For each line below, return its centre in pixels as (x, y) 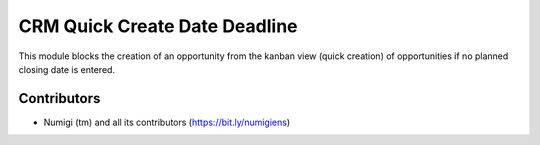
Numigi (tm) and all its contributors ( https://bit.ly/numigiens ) (167, 122)
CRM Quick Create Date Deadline (158, 26)
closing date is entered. (66, 69)
